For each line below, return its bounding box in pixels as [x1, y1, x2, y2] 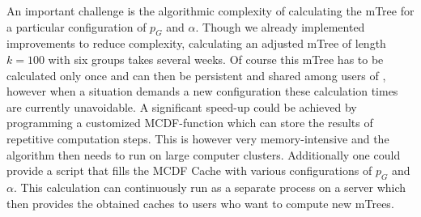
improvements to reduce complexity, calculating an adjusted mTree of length [6, 35, 386, 52]
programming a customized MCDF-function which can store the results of [6, 114, 373, 131]
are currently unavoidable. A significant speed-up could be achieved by [6, 98, 357, 115]
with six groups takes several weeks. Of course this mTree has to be [48, 50, 384, 67]
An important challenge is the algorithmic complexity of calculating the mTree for [6, 2, 415, 19]
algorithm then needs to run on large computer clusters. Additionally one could [6, 146, 401, 163]
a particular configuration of [6, 18, 147, 35]
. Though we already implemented [195, 18, 365, 35]
